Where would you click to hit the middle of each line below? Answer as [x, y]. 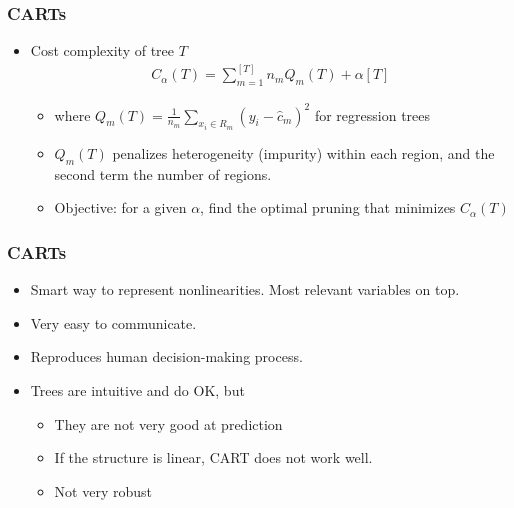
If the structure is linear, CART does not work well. [213, 457]
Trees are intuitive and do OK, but [137, 390]
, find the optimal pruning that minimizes [328, 207]
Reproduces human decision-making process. [166, 356]
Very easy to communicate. [113, 322]
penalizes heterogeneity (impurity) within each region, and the [303, 153]
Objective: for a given [120, 207]
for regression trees [372, 114]
